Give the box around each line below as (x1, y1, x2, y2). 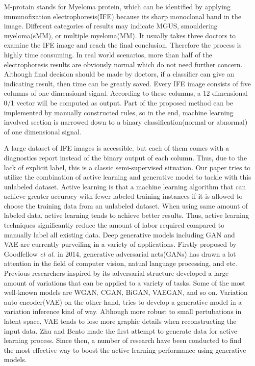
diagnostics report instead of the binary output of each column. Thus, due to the (4, 152, 247, 162)
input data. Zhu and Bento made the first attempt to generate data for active (4, 325, 237, 336)
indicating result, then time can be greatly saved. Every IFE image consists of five (4, 78, 251, 88)
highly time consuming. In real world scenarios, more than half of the (4, 49, 212, 59)
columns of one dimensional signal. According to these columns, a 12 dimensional (4, 88, 248, 98)
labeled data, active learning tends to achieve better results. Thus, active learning (4, 210, 249, 220)
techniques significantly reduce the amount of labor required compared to (4, 220, 225, 230)
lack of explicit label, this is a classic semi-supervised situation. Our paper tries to (4, 162, 251, 172)
